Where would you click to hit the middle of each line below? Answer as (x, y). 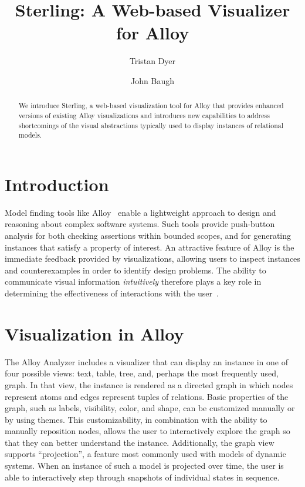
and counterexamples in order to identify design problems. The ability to (135, 270)
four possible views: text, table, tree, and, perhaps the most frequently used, (142, 373)
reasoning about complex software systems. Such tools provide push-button (140, 224)
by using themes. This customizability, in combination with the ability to (136, 419)
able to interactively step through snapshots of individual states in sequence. (142, 477)
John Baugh (152, 80)
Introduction (57, 184)
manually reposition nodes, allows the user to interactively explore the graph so (148, 431)
